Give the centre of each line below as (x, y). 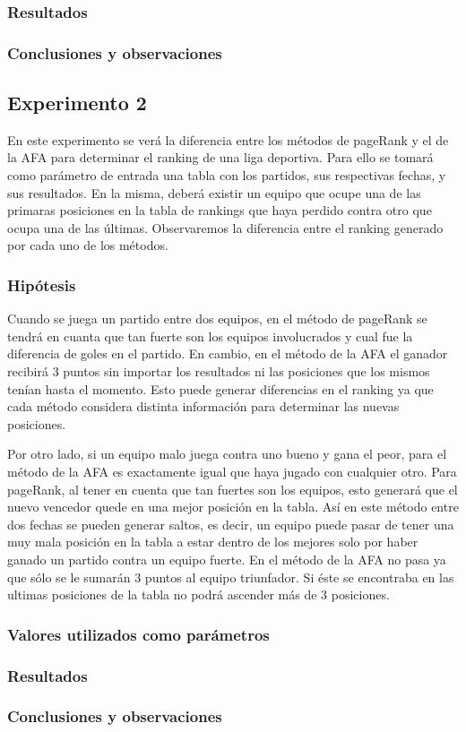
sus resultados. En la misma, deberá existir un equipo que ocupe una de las (214, 192)
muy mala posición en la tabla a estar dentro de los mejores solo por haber (213, 542)
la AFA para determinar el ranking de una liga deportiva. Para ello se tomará (220, 157)
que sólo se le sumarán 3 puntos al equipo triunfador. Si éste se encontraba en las (231, 577)
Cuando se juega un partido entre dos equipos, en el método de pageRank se (217, 319)
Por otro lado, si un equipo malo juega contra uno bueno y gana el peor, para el (227, 454)
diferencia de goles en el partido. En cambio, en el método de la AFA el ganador (228, 353)
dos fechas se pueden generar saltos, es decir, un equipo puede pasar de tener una (231, 524)
